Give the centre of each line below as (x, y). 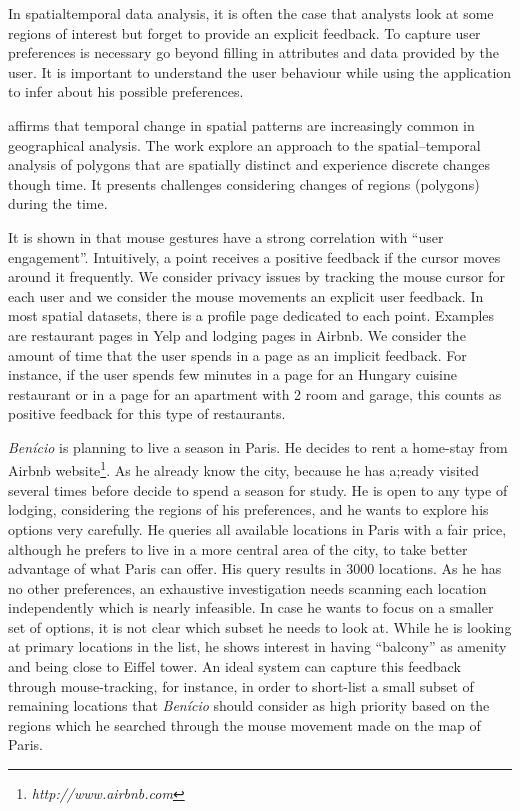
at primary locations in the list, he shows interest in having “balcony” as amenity (257, 646)
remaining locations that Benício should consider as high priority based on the (249, 705)
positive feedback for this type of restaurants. (147, 413)
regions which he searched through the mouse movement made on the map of (244, 724)
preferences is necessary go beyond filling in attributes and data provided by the (253, 52)
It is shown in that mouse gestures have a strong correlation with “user (226, 236)
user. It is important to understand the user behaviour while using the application (260, 71)
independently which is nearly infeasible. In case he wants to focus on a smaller (251, 607)
